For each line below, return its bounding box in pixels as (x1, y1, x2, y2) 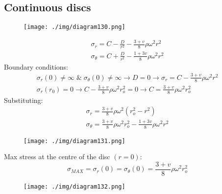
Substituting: (4, 95, 43, 105)
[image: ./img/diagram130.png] (24, 24, 125, 31)
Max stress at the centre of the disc (4, 151, 110, 162)
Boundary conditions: (4, 61, 69, 72)
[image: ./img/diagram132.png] (24, 183, 125, 190)
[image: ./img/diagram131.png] (24, 137, 125, 145)
